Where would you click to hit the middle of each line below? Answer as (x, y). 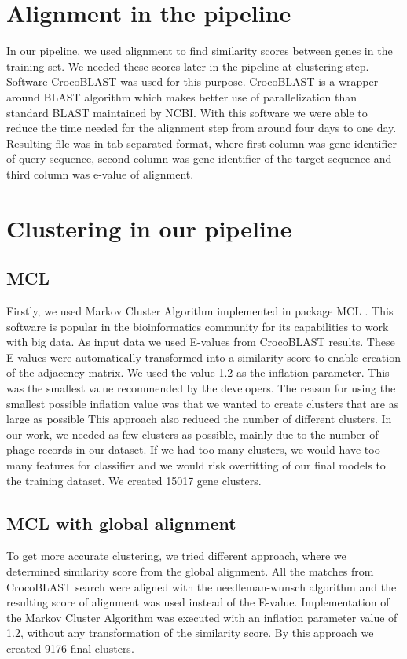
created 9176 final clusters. (70, 648)
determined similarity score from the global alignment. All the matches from (190, 571)
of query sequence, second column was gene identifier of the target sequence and (199, 158)
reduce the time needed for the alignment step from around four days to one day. (202, 128)
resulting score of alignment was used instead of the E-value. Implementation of (198, 602)
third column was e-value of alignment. (100, 173)
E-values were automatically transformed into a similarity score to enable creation (203, 357)
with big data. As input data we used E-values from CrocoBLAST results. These (201, 342)
